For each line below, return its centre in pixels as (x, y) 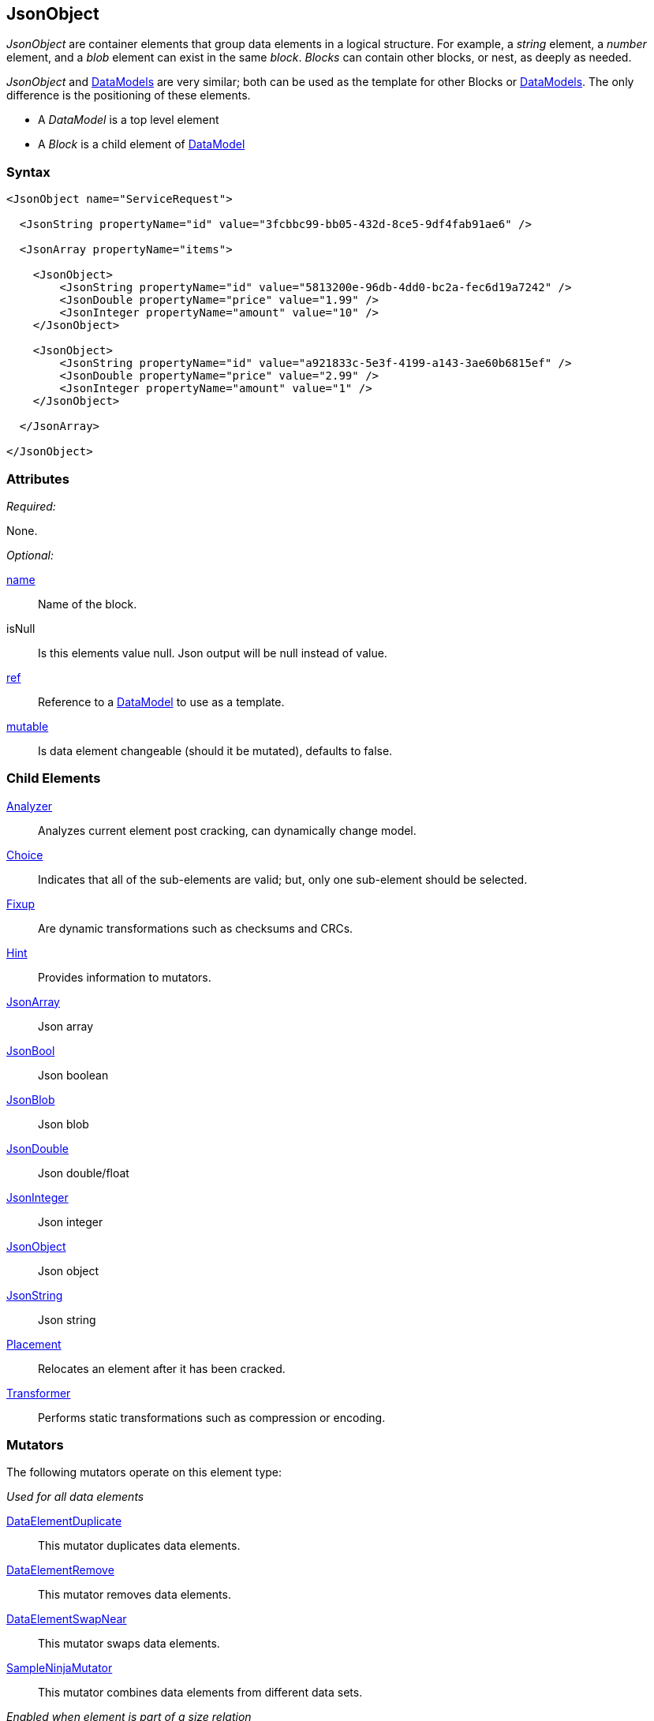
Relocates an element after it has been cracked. (162, 1368)
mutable (28, 726)
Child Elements (54, 778)
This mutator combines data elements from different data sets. (200, 1693)
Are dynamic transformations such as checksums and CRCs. (196, 928)
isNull (21, 628)
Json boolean (73, 1075)
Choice (25, 855)
